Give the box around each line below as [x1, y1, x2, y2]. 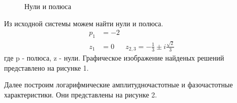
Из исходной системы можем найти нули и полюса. [4, 18, 163, 28]
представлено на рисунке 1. [4, 62, 89, 73]
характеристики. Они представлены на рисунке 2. [4, 89, 157, 99]
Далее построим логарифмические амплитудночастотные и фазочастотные [4, 79, 233, 90]
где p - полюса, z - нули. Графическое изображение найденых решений [4, 53, 224, 63]
